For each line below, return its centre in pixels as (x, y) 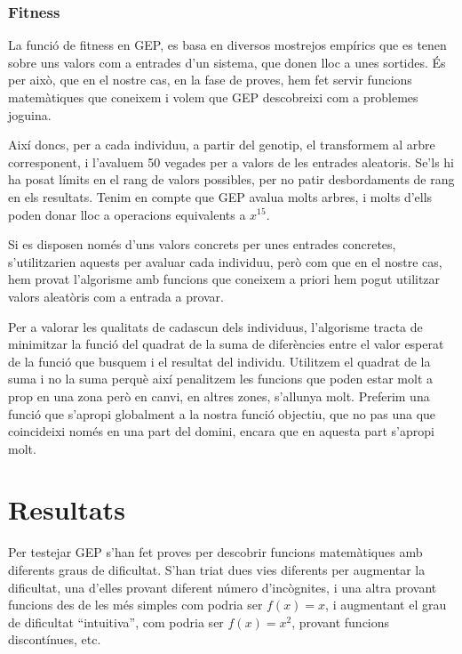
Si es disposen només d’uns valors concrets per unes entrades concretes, (202, 244)
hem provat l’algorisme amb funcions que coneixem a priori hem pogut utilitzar (224, 279)
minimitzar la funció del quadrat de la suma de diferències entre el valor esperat (226, 344)
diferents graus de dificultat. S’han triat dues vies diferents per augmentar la (217, 569)
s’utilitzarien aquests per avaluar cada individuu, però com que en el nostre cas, (225, 261)
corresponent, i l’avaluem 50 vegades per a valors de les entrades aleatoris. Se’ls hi (231, 161)
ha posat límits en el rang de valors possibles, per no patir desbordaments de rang (231, 179)
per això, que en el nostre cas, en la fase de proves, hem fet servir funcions (210, 80)
